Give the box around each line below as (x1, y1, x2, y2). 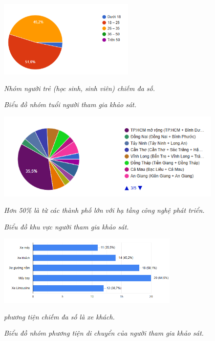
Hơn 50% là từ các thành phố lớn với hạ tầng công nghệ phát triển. (4, 205, 205, 215)
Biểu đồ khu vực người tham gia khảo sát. (4, 221, 129, 231)
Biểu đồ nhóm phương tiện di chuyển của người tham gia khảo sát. (4, 328, 204, 338)
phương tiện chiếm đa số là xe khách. (4, 311, 115, 321)
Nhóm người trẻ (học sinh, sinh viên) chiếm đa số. (4, 83, 155, 93)
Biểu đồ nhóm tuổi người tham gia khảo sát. (4, 99, 137, 110)
